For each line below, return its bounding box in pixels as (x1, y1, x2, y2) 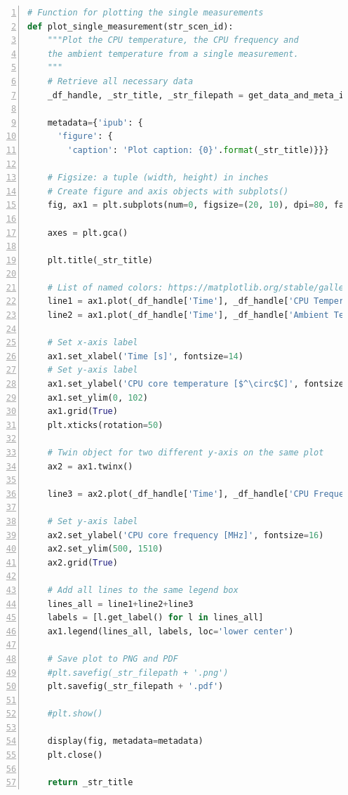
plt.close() (47, 750, 103, 761)
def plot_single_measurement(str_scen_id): (27, 21, 234, 32)
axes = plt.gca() (47, 227, 128, 238)
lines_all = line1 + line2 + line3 (47, 599, 194, 609)
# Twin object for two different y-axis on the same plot (47, 448, 324, 457)
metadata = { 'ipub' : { (47, 117, 143, 128)
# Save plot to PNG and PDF (47, 653, 178, 664)
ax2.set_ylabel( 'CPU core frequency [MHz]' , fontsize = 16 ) (47, 530, 324, 540)
